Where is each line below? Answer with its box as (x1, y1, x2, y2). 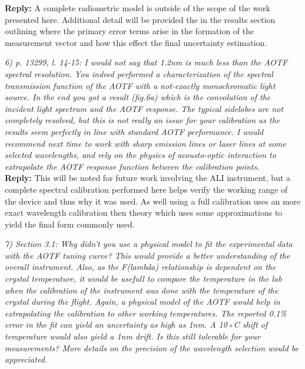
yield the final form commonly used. (5, 218, 135, 230)
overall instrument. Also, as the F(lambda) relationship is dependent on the (5, 261, 276, 273)
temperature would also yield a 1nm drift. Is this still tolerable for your (5, 330, 260, 342)
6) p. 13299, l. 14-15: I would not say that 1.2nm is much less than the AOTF (5, 56, 288, 68)
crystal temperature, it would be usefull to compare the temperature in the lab (5, 272, 282, 285)
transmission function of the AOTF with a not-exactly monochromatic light (5, 79, 276, 91)
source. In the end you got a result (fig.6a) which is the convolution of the (5, 91, 271, 103)
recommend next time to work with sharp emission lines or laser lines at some (5, 137, 286, 149)
